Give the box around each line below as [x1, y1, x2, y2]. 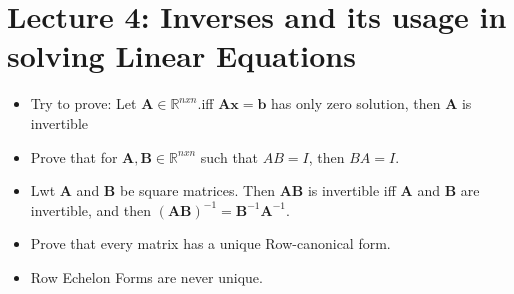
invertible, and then [30, 199, 152, 220]
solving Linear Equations [7, 35, 356, 76]
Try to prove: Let [30, 93, 137, 114]
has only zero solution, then [271, 93, 441, 114]
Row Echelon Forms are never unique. [30, 266, 263, 287]
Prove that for [30, 146, 118, 167]
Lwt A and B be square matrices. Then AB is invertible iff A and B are [30, 180, 480, 201]
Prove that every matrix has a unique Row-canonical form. [30, 233, 391, 254]
